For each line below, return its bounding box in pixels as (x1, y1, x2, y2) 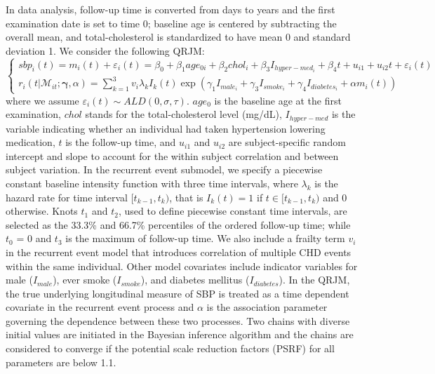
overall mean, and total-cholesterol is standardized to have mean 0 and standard (6, 29, 351, 44)
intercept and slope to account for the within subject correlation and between (6, 148, 339, 163)
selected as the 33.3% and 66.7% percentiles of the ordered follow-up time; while (6, 217, 351, 232)
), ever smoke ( (53, 272, 117, 287)
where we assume (6, 93, 79, 107)
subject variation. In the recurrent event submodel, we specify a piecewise (6, 162, 323, 177)
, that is (169, 189, 203, 204)
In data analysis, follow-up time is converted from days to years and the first (6, 2, 335, 16)
